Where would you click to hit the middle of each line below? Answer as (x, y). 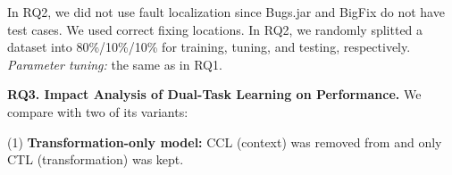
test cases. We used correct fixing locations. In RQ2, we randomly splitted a (215, 29)
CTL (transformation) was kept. (96, 159)
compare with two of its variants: (98, 111)
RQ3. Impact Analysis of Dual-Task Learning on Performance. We (214, 94)
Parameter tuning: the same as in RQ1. (115, 64)
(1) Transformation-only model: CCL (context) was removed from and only (225, 142)
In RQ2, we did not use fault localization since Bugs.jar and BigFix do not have (226, 12)
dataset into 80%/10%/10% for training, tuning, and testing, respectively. (209, 47)
